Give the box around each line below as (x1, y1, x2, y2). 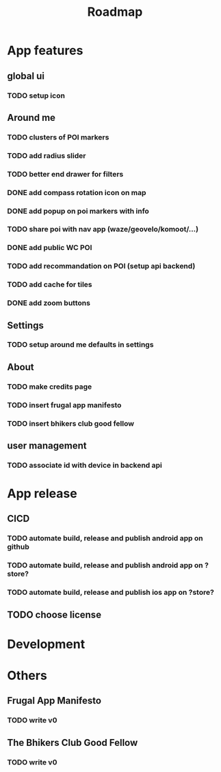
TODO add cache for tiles (7, 280, 92, 289)
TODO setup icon (7, 91, 65, 100)
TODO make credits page (7, 382, 92, 391)
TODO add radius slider (7, 150, 86, 160)
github (7, 542, 29, 552)
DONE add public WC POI (7, 243, 92, 253)
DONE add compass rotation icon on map (7, 188, 146, 197)
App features (7, 43, 83, 58)
